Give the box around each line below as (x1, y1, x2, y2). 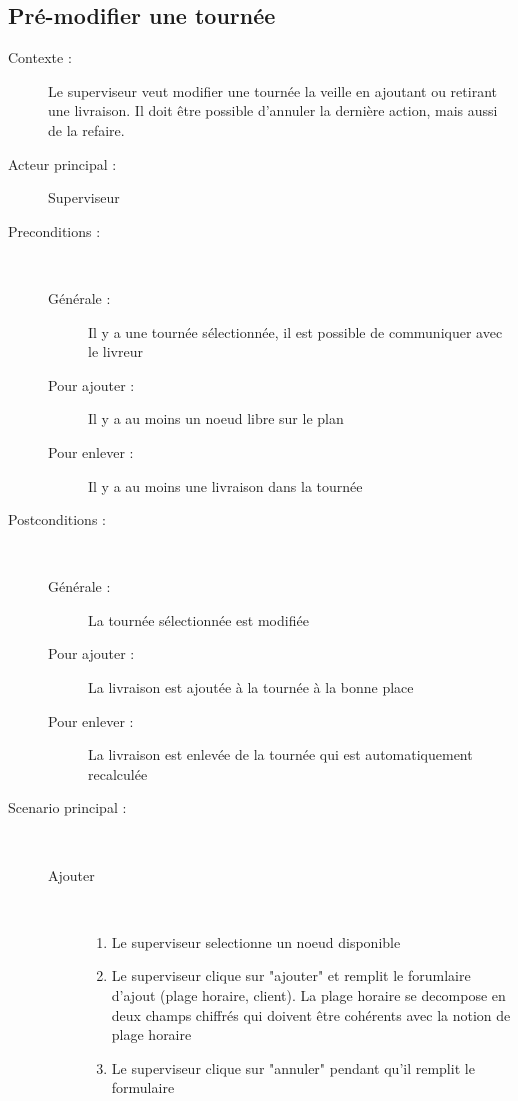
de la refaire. (48, 119, 125, 140)
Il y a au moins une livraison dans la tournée (88, 475, 363, 496)
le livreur (88, 341, 143, 362)
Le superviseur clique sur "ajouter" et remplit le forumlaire (111, 965, 471, 986)
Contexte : (8, 47, 72, 68)
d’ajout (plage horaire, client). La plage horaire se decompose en (111, 985, 506, 1006)
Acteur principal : (8, 153, 117, 174)
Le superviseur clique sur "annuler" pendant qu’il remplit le (111, 1057, 475, 1078)
